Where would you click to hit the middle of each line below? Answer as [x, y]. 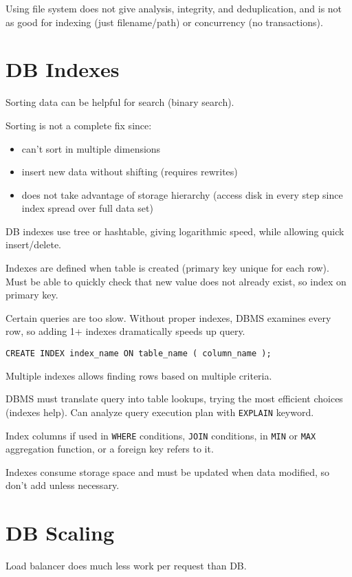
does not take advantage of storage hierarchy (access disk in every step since [182, 194]
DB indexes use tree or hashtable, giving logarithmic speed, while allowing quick [175, 231]
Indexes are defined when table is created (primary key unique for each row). [167, 268]
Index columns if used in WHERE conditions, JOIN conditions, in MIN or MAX [161, 435]
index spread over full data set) [87, 208]
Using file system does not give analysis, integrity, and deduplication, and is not [174, 8]
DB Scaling [60, 533]
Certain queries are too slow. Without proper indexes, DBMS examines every [168, 317]
